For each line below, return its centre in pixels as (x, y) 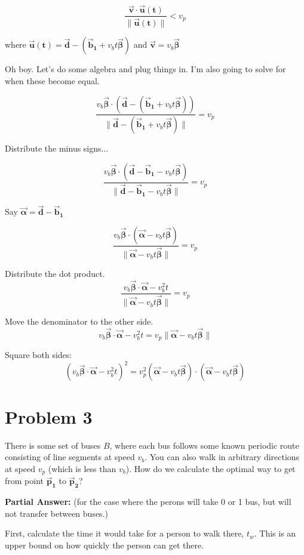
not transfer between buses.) (56, 513)
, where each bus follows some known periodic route (204, 445)
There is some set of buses (53, 445)
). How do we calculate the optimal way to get (211, 468)
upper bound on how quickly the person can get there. (105, 545)
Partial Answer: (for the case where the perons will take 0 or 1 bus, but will (148, 501)
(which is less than (82, 468)
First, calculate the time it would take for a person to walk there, (125, 533)
